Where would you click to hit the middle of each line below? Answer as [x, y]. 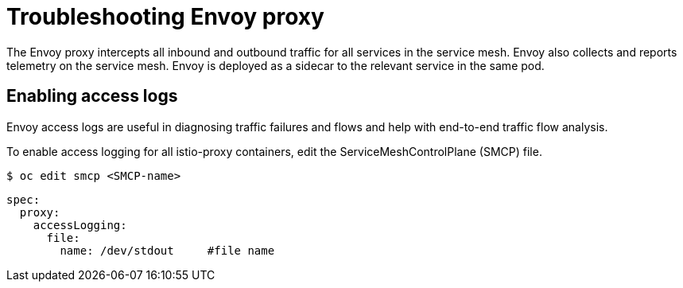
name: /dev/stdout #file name [167, 250]
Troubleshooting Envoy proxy [165, 17]
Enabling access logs [92, 96]
